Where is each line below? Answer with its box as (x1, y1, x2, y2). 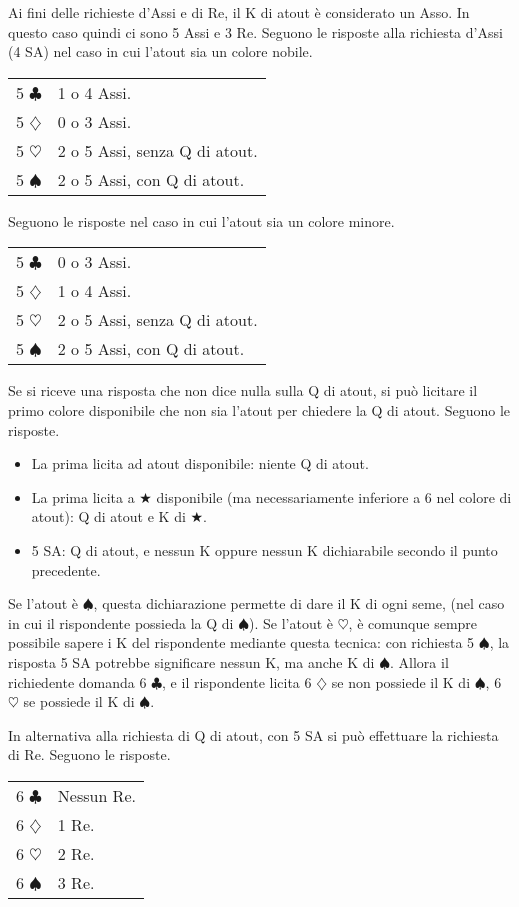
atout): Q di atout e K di (31, 506, 186, 527)
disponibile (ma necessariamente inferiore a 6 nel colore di (156, 486, 512, 507)
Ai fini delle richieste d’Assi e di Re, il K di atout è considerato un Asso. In (8, 2, 470, 22)
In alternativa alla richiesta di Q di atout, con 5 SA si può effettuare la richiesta (8, 724, 499, 745)
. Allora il (390, 651, 449, 672)
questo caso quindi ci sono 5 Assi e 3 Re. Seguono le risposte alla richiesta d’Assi (8, 21, 503, 42)
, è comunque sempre (348, 612, 478, 633)
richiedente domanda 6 (8, 671, 147, 692)
